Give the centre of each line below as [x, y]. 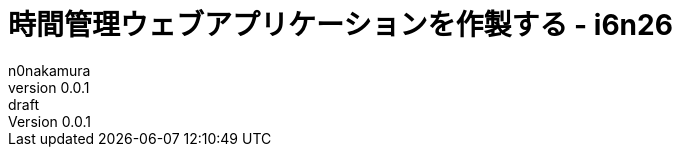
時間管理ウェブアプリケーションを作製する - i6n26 [340, 25]
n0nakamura [49, 70]
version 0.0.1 [49, 87]
